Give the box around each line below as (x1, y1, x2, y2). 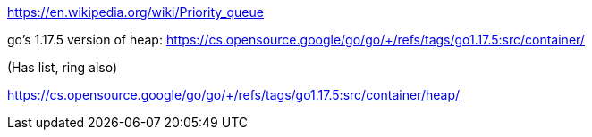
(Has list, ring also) (7, 60, 117, 75)
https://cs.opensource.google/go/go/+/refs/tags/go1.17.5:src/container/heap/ (7, 87, 461, 102)
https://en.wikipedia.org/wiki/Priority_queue (7, 4, 264, 20)
